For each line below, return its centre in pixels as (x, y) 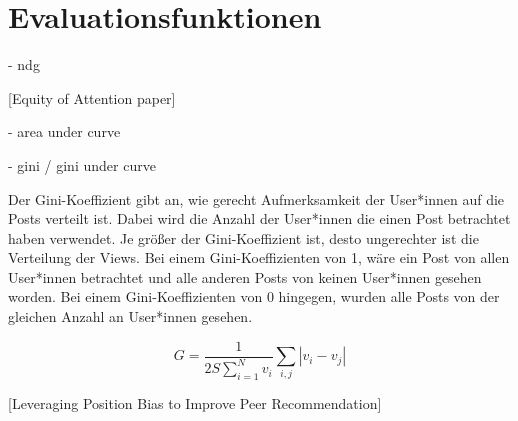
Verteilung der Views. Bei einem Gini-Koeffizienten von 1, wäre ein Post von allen (259, 257)
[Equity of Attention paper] (92, 97)
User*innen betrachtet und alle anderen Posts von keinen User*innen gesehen (245, 276)
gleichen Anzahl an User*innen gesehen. (130, 316)
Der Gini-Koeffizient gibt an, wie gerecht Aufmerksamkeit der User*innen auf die (256, 198)
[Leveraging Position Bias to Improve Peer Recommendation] (195, 402)
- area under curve (64, 131)
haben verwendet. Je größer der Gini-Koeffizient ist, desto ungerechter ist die (243, 237)
